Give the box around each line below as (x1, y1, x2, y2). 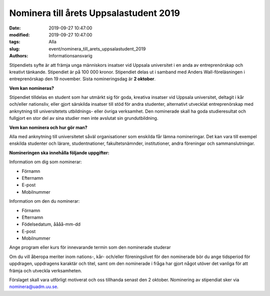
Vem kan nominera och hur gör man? (9, 124, 87, 130)
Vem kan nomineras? (9, 85, 54, 91)
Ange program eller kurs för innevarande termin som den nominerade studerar (9, 245, 171, 251)
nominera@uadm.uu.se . (9, 284, 58, 290)
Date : (9, 25, 21, 31)
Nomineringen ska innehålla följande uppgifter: (9, 150, 109, 156)
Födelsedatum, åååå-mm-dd (21, 221, 81, 227)
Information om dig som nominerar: (9, 159, 82, 165)
